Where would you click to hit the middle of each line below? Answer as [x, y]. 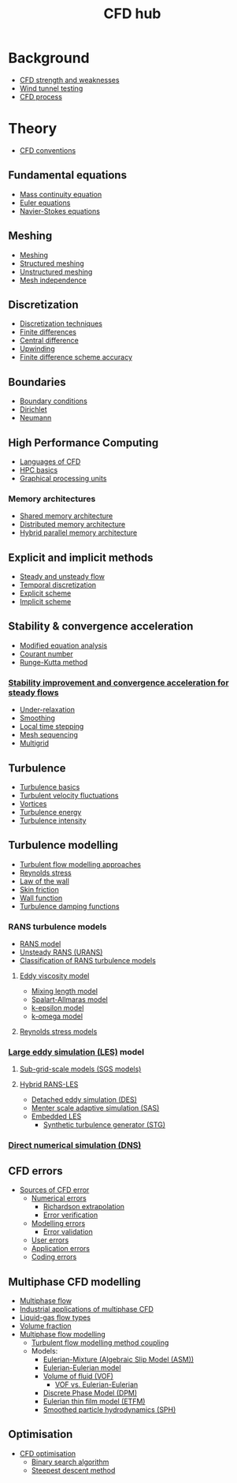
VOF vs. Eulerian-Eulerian [96, 1384]
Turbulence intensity [53, 820]
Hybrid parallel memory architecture [78, 532]
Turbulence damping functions [69, 906]
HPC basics [39, 469]
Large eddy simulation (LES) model [76, 1052]
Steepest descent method [73, 1470]
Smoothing [37, 718]
